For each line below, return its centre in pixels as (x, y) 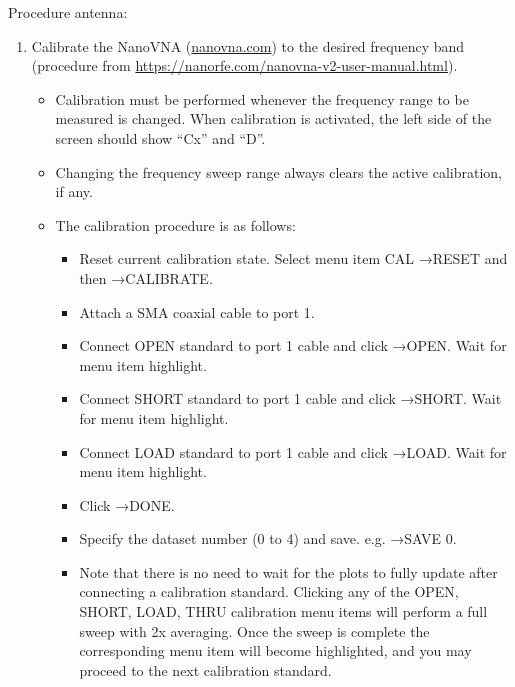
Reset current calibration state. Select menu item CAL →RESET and (293, 258)
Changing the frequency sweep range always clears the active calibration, (279, 171)
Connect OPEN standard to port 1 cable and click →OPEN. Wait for (293, 345)
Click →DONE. (127, 504)
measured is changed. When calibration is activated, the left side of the (273, 118)
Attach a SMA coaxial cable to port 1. (197, 311)
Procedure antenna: (68, 12)
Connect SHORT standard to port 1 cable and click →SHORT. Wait (290, 398)
